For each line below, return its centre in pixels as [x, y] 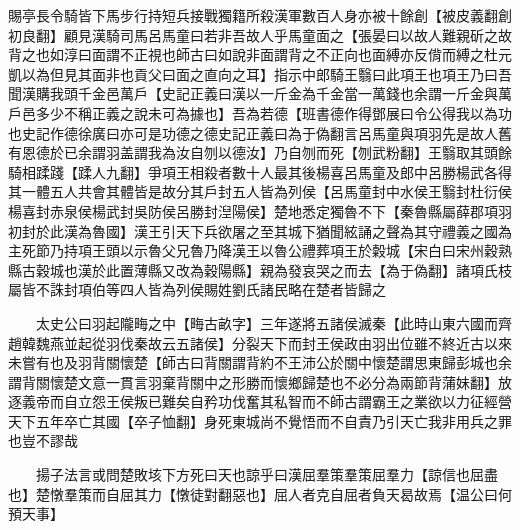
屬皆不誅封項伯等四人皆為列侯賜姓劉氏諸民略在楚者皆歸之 [197, 289]
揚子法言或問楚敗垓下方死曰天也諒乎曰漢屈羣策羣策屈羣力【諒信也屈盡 [266, 474]
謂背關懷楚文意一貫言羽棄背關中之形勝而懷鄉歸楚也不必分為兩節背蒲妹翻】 [253, 381]
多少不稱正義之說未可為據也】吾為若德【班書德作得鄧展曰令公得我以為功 [273, 112]
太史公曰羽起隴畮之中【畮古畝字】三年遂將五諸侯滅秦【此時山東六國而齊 [273, 322]
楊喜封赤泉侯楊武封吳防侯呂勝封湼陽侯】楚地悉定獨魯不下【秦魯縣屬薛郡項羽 [260, 210]
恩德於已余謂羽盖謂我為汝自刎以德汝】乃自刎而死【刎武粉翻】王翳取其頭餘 [266, 152]
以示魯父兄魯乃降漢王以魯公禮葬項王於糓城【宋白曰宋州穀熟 [315, 250]
